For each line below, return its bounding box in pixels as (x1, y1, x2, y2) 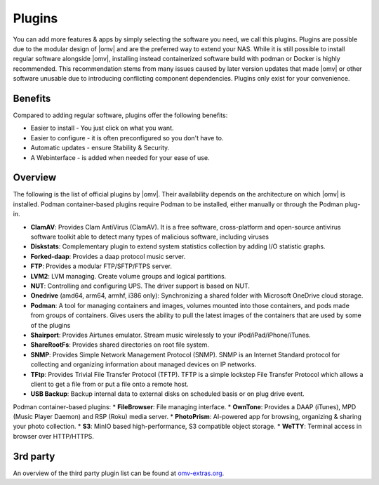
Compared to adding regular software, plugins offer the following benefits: (13, 111, 228, 119)
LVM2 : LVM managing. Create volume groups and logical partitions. (30, 272, 227, 280)
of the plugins (30, 321, 71, 329)
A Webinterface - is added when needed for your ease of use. (30, 153, 210, 161)
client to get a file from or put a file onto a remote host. (30, 380, 189, 388)
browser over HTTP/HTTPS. (13, 432, 94, 440)
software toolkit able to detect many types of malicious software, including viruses (30, 232, 270, 241)
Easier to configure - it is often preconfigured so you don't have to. (30, 133, 224, 142)
